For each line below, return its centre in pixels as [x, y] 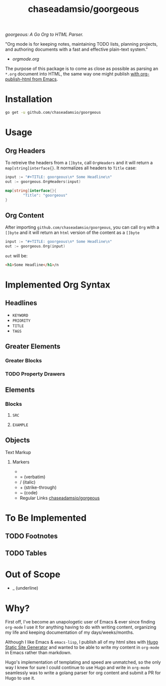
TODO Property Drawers [35, 374]
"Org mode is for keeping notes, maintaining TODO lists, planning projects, [82, 44]
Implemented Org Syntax [58, 285]
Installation [29, 99]
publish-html [18, 79]
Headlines [21, 303]
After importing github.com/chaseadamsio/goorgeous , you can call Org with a [82, 228]
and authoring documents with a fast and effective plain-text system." [77, 49]
